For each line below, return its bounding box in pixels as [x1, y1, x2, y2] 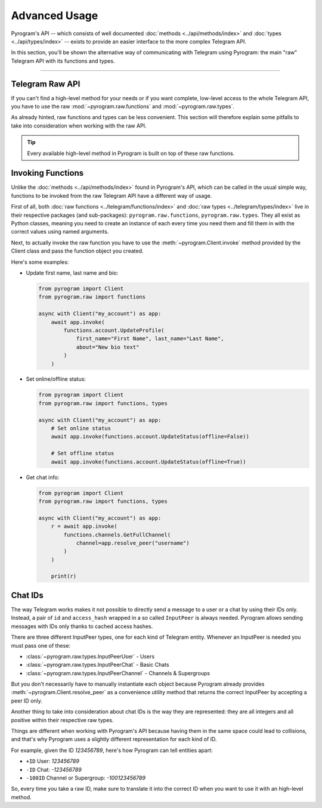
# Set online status [51, 425, 112, 432]
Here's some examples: [11, 258, 69, 265]
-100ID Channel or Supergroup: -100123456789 [26, 775, 146, 781]
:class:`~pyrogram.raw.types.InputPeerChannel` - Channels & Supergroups [26, 669, 210, 676]
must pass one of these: [11, 642, 71, 649]
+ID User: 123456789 [26, 757, 80, 765]
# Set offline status [51, 450, 114, 457]
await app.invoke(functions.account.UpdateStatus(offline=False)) [51, 433, 250, 440]
